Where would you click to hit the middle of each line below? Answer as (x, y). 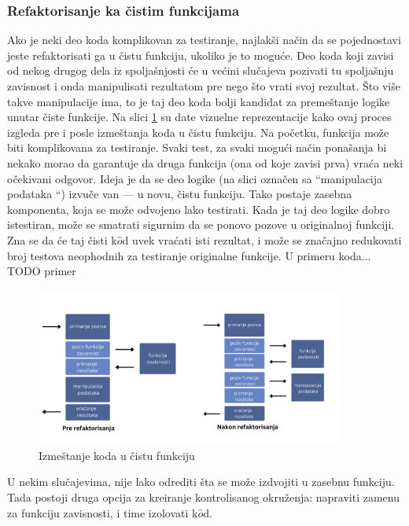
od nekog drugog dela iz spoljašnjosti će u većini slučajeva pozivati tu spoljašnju (201, 70)
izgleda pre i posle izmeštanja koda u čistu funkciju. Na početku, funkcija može (198, 132)
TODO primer (42, 271)
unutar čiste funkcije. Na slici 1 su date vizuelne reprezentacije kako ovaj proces (199, 117)
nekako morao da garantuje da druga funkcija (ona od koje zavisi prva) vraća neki (205, 162)
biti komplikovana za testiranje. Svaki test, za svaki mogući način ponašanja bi (197, 147)
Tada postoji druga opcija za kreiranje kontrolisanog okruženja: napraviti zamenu (204, 497)
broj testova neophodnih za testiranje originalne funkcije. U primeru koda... (189, 255)
